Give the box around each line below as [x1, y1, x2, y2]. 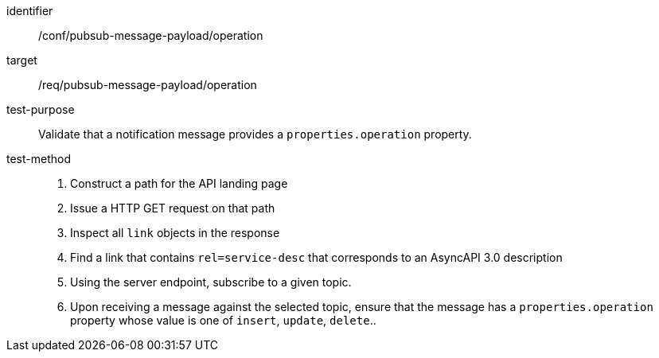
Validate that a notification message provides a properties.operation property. [38, 127, 472, 141]
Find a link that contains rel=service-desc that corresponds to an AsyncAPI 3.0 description [70, 251, 563, 264]
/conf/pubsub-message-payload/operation [38, 29, 263, 42]
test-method [6, 152, 71, 165]
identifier [6, 4, 53, 18]
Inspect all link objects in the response [70, 226, 280, 239]
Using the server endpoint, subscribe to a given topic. [70, 275, 352, 289]
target [6, 53, 37, 67]
